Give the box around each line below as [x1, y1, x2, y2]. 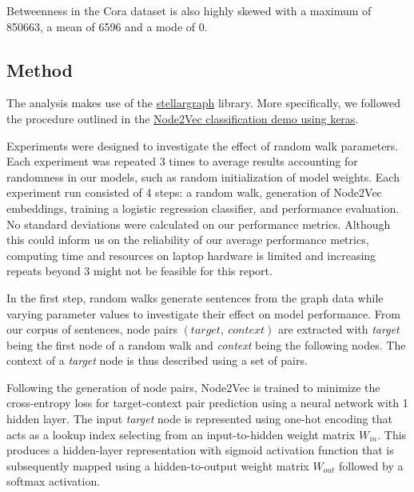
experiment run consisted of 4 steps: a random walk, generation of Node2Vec [6, 184, 382, 201]
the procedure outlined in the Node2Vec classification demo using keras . [6, 110, 359, 126]
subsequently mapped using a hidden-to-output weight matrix [6, 457, 309, 474]
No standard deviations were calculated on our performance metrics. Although [6, 215, 391, 232]
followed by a [338, 457, 404, 474]
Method [6, 57, 73, 82]
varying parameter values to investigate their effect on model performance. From [6, 305, 400, 322]
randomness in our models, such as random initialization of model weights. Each [6, 168, 400, 185]
